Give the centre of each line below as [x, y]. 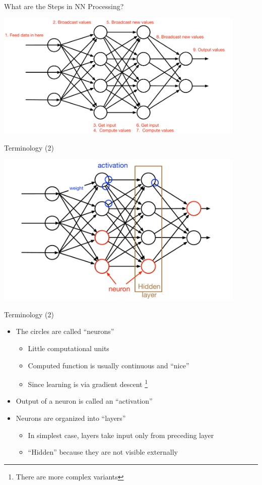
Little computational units [69, 348]
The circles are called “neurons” [65, 331]
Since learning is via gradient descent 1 [88, 383]
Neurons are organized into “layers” [71, 418]
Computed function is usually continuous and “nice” [109, 365]
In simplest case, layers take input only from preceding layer [121, 435]
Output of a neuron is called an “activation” [84, 401]
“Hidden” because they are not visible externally [103, 452]
